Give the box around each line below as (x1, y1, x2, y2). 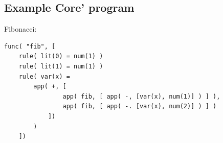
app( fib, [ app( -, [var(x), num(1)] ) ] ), (62, 92, 220, 100)
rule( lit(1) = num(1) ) (18, 62, 103, 70)
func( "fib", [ (4, 42, 56, 50)
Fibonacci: (4, 23, 37, 34)
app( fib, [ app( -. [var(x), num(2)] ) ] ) (62, 103, 217, 110)
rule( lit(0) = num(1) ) (18, 53, 103, 60)
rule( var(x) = (18, 73, 70, 80)
